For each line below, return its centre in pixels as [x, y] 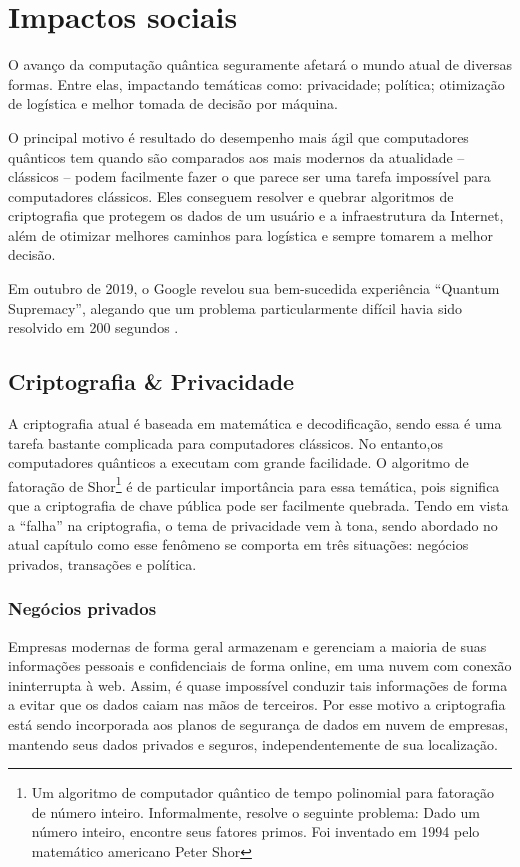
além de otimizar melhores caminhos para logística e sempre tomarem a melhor [251, 234]
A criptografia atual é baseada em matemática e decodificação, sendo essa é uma [255, 423]
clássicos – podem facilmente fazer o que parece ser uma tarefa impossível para [249, 176]
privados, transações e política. [102, 563]
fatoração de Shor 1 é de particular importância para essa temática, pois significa [254, 484]
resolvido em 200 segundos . [93, 327]
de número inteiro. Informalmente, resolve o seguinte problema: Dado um [255, 811]
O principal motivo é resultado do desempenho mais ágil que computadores [238, 136]
